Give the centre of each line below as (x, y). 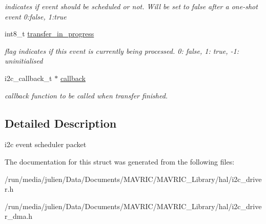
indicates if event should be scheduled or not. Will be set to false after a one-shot (131, 6)
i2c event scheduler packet (46, 144)
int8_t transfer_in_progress (49, 34)
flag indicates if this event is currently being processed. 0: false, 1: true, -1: (122, 50)
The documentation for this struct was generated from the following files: (120, 161)
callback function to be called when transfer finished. (86, 95)
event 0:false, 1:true (36, 16)
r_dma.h (19, 216)
